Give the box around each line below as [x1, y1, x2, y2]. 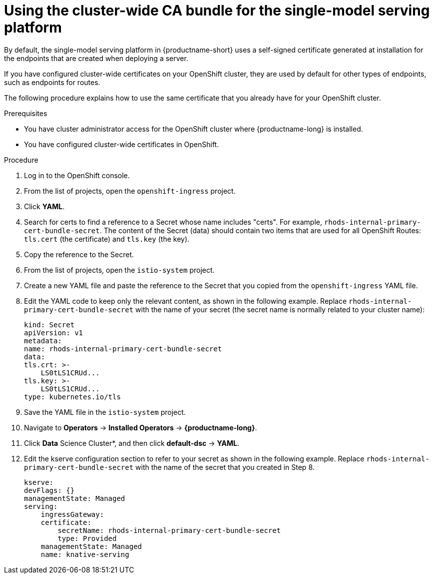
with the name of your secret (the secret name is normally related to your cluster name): [135, 305, 425, 314]
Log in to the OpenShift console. [24, 171, 130, 180]
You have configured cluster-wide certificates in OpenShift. [24, 140, 219, 149]
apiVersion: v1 [24, 328, 83, 337]
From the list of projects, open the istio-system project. [24, 265, 215, 274]
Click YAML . [24, 202, 65, 211]
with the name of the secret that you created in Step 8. [135, 462, 315, 471]
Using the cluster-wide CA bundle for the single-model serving [4, 2, 430, 19]
